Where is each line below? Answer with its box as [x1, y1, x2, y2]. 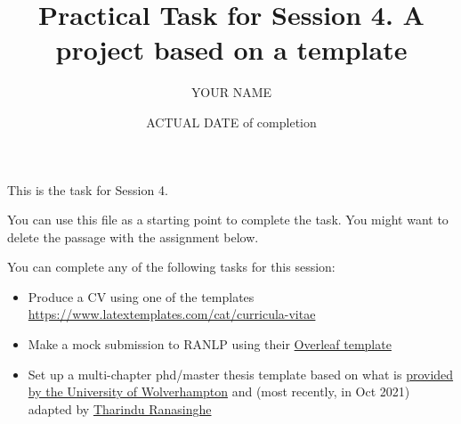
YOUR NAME [190, 83, 272, 102]
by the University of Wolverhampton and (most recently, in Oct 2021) [28, 382, 410, 401]
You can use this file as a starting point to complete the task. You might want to [7, 210, 449, 229]
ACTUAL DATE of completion [146, 112, 317, 131]
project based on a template [55, 31, 408, 68]
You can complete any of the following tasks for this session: [7, 257, 336, 276]
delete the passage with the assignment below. [7, 227, 259, 246]
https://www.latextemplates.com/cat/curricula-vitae [28, 305, 316, 323]
